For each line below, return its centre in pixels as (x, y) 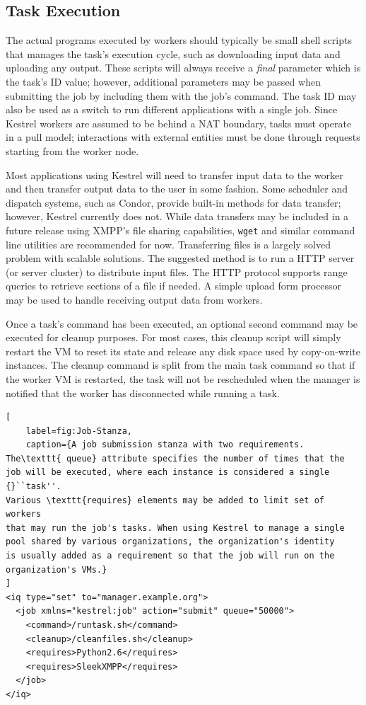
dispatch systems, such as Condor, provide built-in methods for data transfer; (173, 202)
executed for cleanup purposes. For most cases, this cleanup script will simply (173, 337)
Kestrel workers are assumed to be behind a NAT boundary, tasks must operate (179, 123)
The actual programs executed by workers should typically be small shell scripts (179, 40)
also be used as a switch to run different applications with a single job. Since (172, 109)
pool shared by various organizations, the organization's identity (170, 542)
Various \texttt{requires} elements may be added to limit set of (165, 500)
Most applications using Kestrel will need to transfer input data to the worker (175, 174)
